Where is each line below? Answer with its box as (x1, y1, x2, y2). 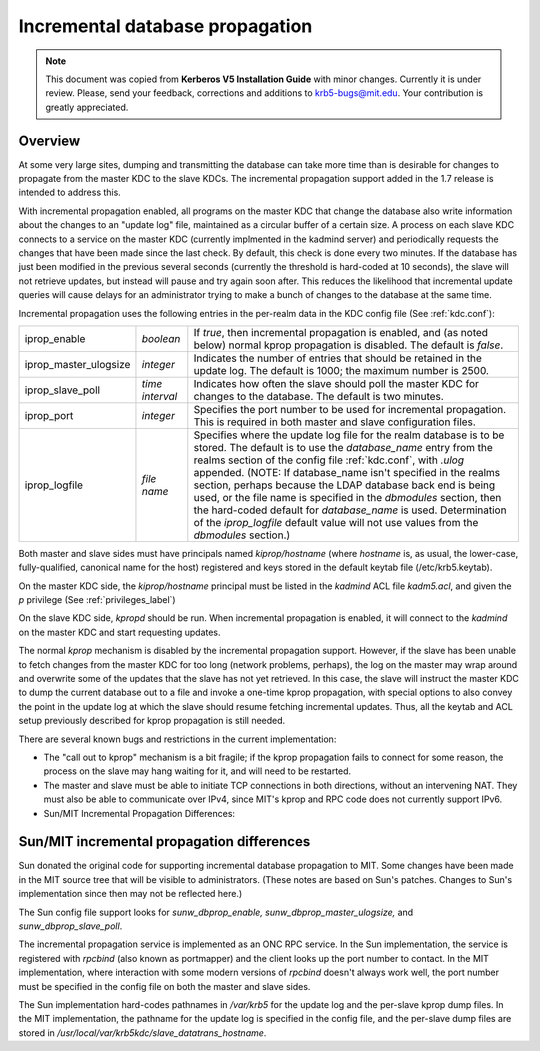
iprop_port (24, 408, 74, 422)
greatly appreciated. (45, 101, 129, 113)
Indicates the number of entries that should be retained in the (193, 351, 482, 365)
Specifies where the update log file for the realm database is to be (193, 428, 505, 442)
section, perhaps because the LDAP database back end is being (193, 478, 496, 492)
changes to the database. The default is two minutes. (193, 389, 444, 403)
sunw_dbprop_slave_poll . (18, 920, 123, 932)
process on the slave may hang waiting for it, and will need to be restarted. (43, 765, 352, 777)
